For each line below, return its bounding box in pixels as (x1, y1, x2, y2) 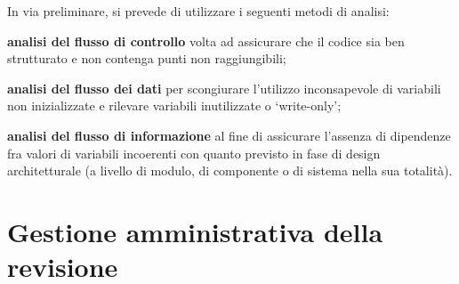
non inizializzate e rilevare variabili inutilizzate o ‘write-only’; (7, 96, 342, 115)
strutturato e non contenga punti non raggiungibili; (7, 49, 286, 68)
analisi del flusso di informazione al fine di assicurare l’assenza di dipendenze (7, 126, 451, 144)
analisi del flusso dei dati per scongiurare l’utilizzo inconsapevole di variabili (7, 78, 441, 97)
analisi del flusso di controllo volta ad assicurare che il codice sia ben (7, 31, 405, 50)
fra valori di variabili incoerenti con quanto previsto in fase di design (7, 143, 381, 162)
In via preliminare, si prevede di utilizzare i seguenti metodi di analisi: (7, 2, 390, 20)
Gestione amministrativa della (7, 213, 383, 249)
